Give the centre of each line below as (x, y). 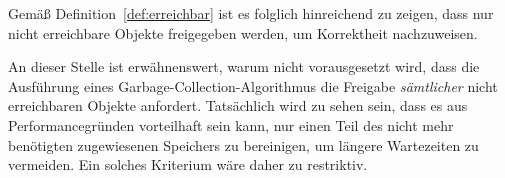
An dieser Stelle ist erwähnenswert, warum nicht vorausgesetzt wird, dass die (244, 66)
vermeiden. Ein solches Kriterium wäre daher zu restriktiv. (188, 164)
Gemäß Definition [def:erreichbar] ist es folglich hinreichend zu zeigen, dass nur (251, 13)
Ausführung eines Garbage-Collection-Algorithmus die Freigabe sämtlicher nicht (253, 85)
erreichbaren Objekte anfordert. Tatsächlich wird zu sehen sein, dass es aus (238, 105)
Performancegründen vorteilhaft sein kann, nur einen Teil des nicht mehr (231, 124)
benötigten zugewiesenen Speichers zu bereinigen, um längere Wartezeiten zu (243, 144)
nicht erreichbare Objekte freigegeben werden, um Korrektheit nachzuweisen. (243, 32)
